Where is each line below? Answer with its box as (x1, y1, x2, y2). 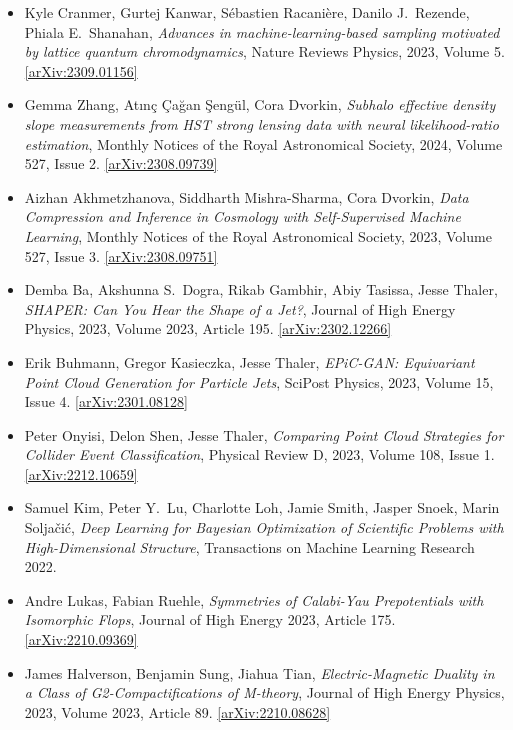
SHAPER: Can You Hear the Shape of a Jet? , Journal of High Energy (24, 298, 456, 319)
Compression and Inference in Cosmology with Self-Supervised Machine (24, 206, 461, 227)
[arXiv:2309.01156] (24, 60, 138, 81)
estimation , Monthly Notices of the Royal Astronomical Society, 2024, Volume (24, 133, 503, 154)
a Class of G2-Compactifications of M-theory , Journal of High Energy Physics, (24, 682, 505, 703)
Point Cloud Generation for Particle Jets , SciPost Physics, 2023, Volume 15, (24, 371, 494, 392)
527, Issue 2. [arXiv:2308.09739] (24, 153, 218, 174)
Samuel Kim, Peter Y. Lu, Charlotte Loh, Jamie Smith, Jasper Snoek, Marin (24, 497, 500, 518)
